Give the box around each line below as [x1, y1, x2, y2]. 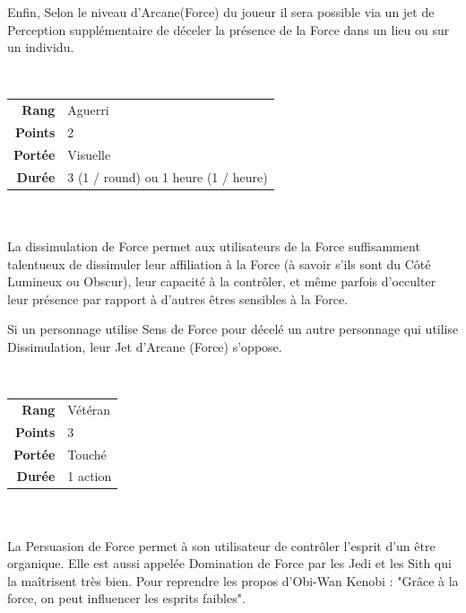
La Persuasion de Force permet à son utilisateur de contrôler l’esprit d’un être [7, 536, 436, 555]
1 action [67, 467, 112, 486]
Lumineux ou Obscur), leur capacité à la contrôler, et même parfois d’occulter [7, 272, 436, 291]
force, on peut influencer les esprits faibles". [7, 589, 246, 608]
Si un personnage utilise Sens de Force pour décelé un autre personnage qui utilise [7, 320, 459, 338]
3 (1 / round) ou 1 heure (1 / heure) [67, 167, 268, 186]
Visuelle [67, 144, 111, 163]
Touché [67, 444, 107, 463]
